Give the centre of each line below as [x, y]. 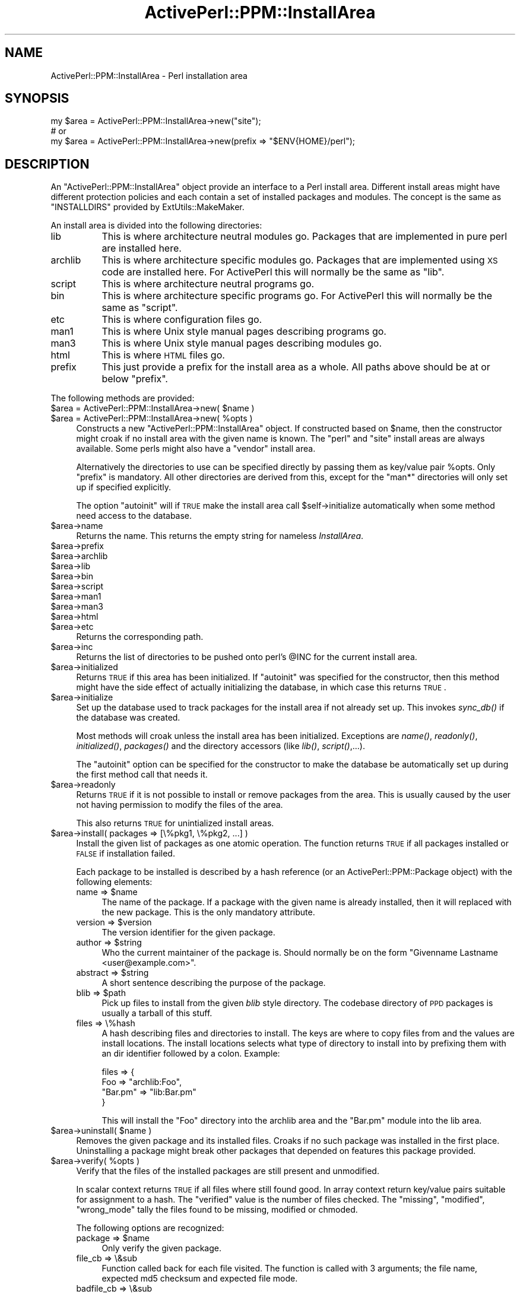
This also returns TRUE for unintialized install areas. [175, 823]
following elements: [114, 882]
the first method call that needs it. [142, 775]
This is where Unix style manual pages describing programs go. [244, 332]
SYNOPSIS [37, 99]
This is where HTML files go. [163, 355]
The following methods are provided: [123, 398]
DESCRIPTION [47, 164]
